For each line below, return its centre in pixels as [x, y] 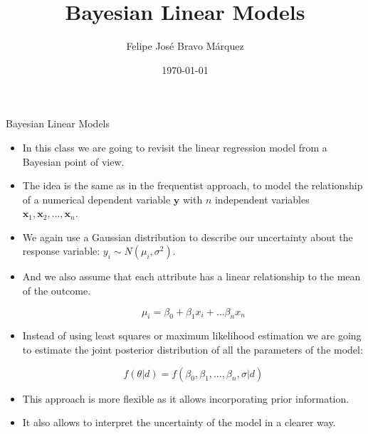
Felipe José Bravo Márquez [185, 46]
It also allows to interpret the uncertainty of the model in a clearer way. [179, 422]
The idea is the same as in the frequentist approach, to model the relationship [193, 185]
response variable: [61, 251]
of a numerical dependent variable [96, 199]
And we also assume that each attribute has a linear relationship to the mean [191, 276]
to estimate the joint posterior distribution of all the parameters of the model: [193, 350]
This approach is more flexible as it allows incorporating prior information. [186, 398]
